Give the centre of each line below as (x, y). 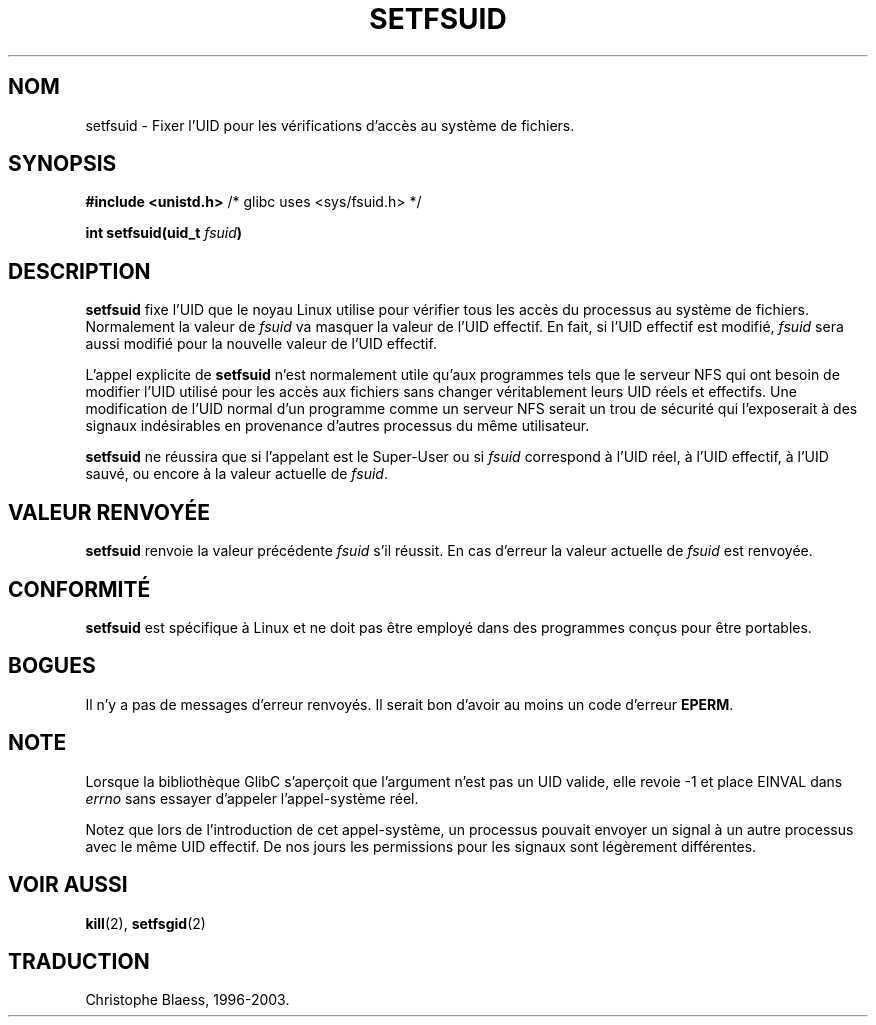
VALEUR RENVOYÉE (109, 512)
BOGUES (52, 666)
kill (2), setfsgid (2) (145, 923)
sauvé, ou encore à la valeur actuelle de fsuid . (236, 474)
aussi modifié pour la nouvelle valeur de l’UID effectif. (261, 344)
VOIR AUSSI (68, 885)
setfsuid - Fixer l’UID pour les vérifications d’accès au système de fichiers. (330, 125)
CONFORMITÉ (79, 589)
